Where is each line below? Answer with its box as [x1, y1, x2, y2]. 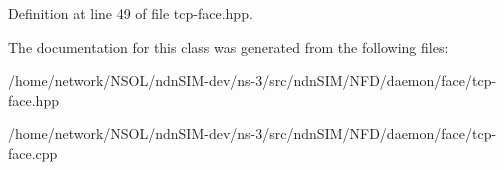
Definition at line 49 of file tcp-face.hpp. [8, 3, 253, 23]
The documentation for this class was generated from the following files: [8, 36, 449, 57]
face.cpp [8, 142, 58, 163]
